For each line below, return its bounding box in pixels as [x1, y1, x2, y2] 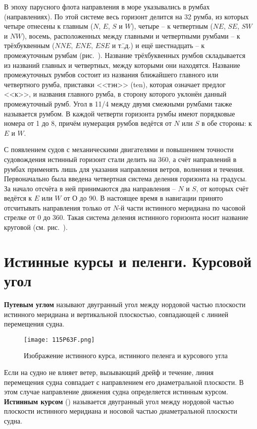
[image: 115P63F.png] [24, 336, 95, 343]
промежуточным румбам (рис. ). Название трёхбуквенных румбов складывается [4, 50, 246, 60]
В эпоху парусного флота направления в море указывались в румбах [4, 1, 210, 11]
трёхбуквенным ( [4, 40, 55, 51]
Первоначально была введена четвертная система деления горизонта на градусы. [4, 173, 247, 184]
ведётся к [4, 193, 32, 203]
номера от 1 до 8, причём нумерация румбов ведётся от [4, 118, 172, 128]
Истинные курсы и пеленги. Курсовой [4, 251, 252, 271]
